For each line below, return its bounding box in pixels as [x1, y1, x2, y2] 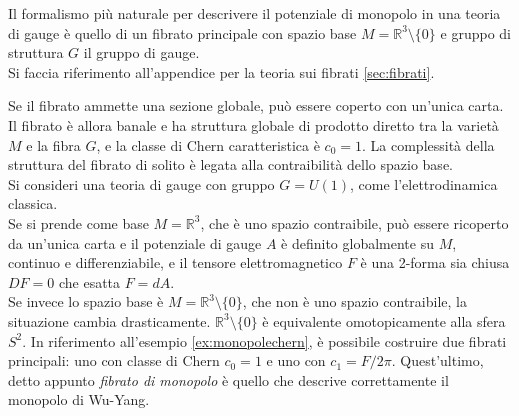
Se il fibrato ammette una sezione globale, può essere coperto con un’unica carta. [8, 95, 504, 116]
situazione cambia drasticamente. [8, 310, 211, 331]
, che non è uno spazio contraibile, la [242, 291, 467, 312]
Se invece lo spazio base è [8, 291, 164, 312]
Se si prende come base [8, 212, 149, 233]
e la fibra [26, 134, 81, 155]
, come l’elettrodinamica [349, 173, 498, 194]
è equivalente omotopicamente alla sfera [262, 310, 506, 331]
